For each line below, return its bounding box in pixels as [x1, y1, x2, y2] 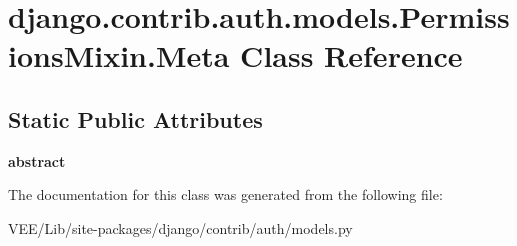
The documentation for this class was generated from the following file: [8, 184, 443, 205]
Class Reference [240, 35, 463, 76]
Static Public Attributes [8, 103, 263, 134]
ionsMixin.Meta [8, 35, 230, 76]
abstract [8, 150, 66, 171]
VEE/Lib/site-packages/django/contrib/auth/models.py [8, 217, 353, 238]
